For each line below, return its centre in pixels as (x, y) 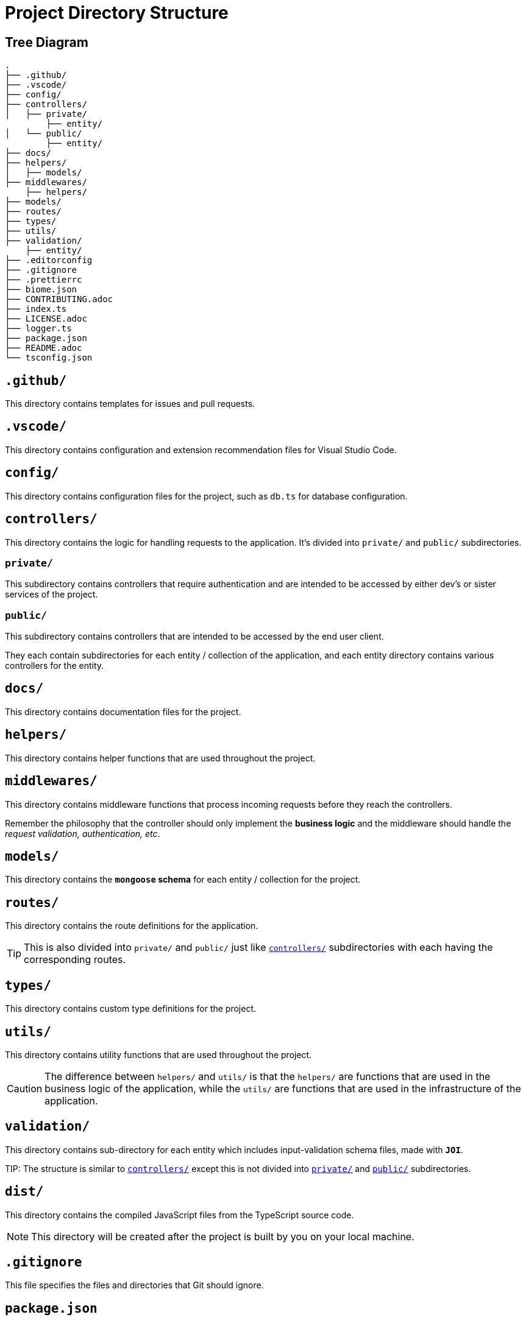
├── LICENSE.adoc (46, 319)
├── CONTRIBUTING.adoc (59, 299)
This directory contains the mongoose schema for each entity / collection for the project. (183, 880)
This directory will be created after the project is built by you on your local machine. (223, 1236)
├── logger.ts (38, 329)
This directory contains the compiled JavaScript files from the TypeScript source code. (179, 1215)
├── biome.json (41, 290)
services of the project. (52, 595)
